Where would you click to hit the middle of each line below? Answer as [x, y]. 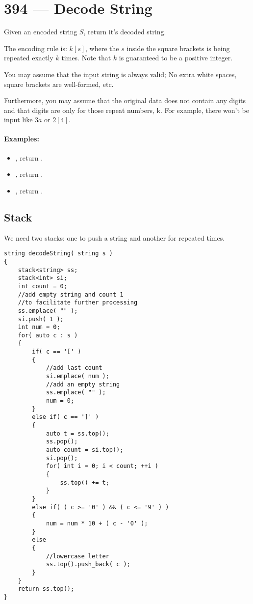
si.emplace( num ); [77, 376]
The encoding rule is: [36, 48]
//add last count [74, 368]
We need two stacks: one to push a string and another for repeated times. [114, 237]
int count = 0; [42, 286]
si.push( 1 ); [41, 319]
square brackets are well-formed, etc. [59, 84]
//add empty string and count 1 [71, 294]
